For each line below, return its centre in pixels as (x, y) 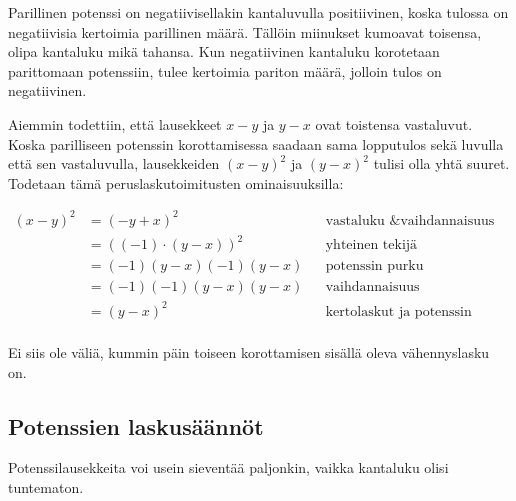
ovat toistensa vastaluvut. (394, 123)
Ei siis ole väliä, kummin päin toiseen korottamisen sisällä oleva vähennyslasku (249, 352)
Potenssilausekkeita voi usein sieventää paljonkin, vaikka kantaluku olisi (228, 467)
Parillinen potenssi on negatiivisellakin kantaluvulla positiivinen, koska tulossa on (258, 12)
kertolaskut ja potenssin (398, 311)
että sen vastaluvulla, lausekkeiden (114, 163)
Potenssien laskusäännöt (136, 425)
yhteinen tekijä (371, 245)
